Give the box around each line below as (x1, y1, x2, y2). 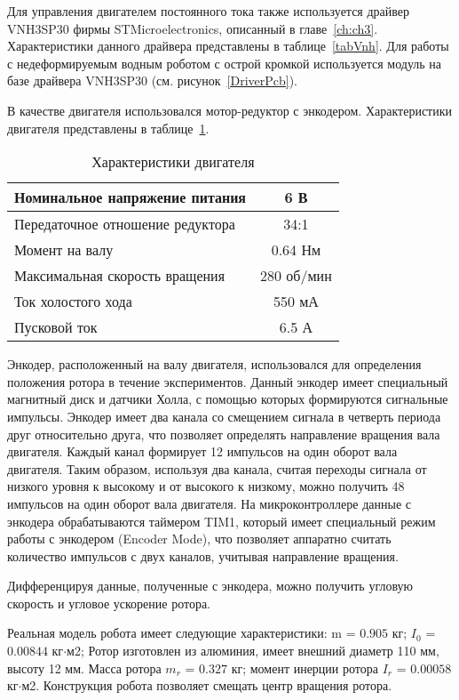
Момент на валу (14, 239, 114, 261)
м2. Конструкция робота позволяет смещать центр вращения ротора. (21, 676, 392, 695)
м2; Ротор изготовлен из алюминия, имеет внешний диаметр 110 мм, (67, 641, 439, 660)
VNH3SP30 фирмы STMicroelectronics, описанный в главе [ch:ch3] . (7, 19, 378, 37)
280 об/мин (260, 265, 332, 286)
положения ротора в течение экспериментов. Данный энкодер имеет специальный (7, 372, 448, 390)
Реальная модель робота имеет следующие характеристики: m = (7, 624, 356, 642)
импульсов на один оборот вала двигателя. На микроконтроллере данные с (7, 494, 412, 512)
